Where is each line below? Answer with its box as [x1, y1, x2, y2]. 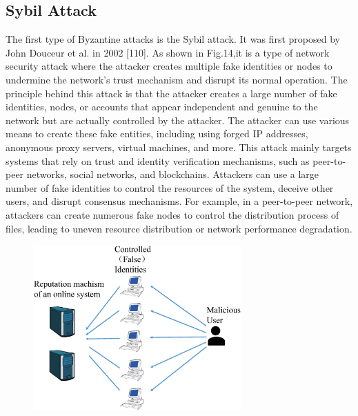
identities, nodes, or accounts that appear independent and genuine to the [6, 99, 318, 114]
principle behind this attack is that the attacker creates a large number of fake [6, 86, 337, 100]
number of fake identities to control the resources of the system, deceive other [6, 180, 334, 195]
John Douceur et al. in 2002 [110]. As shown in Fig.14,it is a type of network [6, 45, 330, 59]
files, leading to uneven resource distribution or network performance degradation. [6, 221, 352, 235]
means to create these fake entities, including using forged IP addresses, [6, 126, 308, 141]
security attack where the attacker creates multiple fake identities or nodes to [6, 59, 332, 73]
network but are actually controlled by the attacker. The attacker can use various [6, 112, 350, 127]
